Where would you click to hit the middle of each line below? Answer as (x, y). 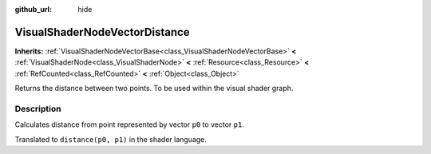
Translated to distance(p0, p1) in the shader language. (111, 139)
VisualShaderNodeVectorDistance (103, 32)
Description (38, 109)
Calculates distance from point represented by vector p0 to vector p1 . (130, 124)
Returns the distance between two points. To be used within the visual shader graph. (154, 89)
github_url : (33, 9)
